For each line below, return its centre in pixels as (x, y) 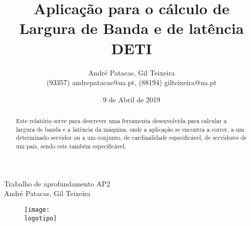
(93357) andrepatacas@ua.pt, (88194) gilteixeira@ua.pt (132, 82)
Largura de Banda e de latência (132, 28)
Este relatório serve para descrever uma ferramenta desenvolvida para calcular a (121, 121)
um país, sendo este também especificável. (71, 146)
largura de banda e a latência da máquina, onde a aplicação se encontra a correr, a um (130, 129)
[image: (37, 210)
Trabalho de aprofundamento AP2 (57, 183)
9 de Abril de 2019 (132, 99)
